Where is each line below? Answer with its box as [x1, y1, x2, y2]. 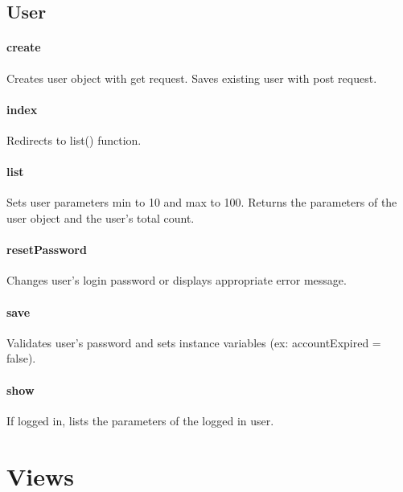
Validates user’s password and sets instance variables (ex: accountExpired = [6, 334, 381, 351]
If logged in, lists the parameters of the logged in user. [6, 412, 274, 428]
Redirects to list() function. [6, 131, 142, 148]
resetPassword [6, 241, 87, 258]
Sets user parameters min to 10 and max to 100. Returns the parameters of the [6, 194, 397, 211]
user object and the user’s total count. [6, 209, 195, 226]
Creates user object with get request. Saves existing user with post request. [6, 69, 377, 86]
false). [6, 350, 36, 367]
